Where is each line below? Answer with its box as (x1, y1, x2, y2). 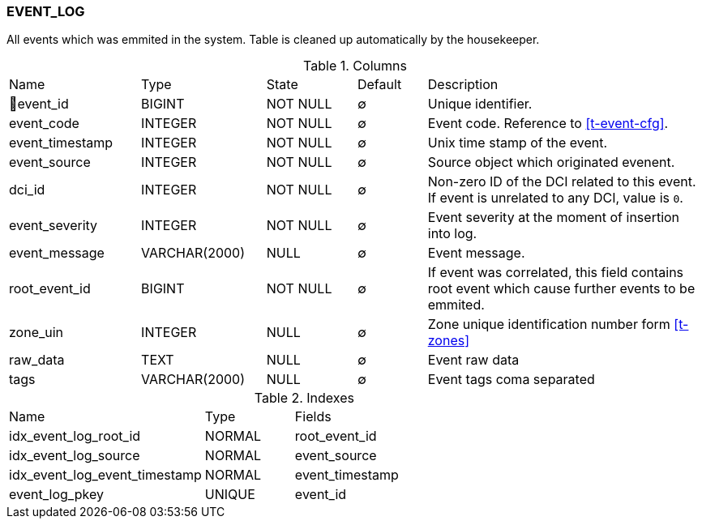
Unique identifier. (427, 96, 533, 113)
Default (357, 76, 402, 93)
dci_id (9, 181, 45, 198)
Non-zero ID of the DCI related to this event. (427, 173, 696, 190)
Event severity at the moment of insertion (427, 209, 680, 226)
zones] (427, 332, 470, 349)
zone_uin (9, 324, 64, 341)
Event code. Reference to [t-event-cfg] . (427, 115, 669, 132)
